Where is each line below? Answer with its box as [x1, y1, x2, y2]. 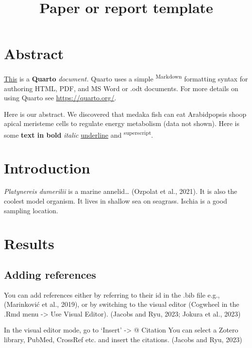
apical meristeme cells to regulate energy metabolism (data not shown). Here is [4, 118, 240, 128]
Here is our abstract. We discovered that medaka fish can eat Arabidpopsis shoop [4, 109, 247, 119]
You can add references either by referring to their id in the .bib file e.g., [4, 289, 220, 300]
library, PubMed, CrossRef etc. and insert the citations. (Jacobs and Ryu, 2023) [4, 334, 242, 345]
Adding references [4, 267, 96, 282]
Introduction [4, 158, 90, 178]
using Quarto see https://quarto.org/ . [4, 93, 117, 103]
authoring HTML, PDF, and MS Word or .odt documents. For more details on [4, 83, 238, 93]
